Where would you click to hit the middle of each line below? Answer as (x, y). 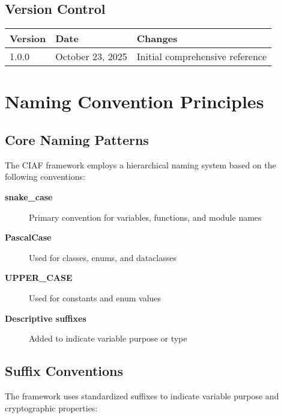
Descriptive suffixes (46, 318)
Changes (157, 38)
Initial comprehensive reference (202, 57)
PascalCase (28, 237)
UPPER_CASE (39, 278)
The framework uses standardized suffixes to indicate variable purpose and (142, 395)
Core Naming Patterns (77, 139)
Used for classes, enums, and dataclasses (103, 257)
